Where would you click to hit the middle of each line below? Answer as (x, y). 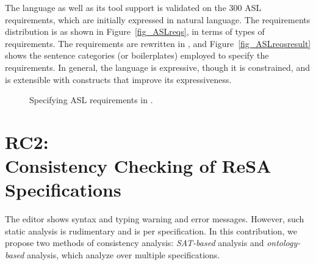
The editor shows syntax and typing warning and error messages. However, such (155, 219)
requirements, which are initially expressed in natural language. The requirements (158, 19)
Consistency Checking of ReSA (138, 166)
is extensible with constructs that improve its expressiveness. (118, 79)
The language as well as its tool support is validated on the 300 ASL (133, 7)
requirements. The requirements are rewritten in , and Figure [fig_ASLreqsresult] (158, 43)
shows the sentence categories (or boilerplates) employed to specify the (137, 55)
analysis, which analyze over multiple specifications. (124, 255)
